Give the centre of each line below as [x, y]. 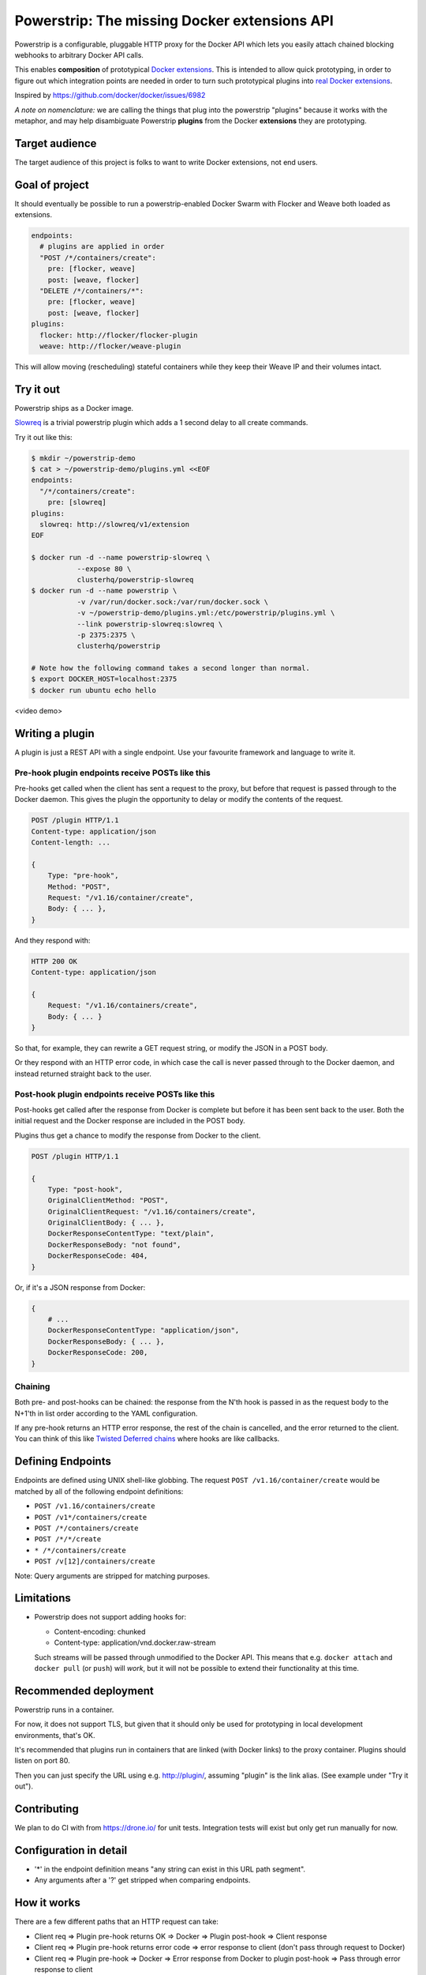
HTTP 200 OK [54, 961]
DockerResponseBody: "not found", [114, 1245]
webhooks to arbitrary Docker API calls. [79, 55]
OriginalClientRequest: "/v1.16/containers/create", [152, 1211]
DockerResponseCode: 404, [98, 1256]
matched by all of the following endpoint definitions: [99, 1491]
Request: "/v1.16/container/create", [121, 897]
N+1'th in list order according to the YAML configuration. [106, 1413]
